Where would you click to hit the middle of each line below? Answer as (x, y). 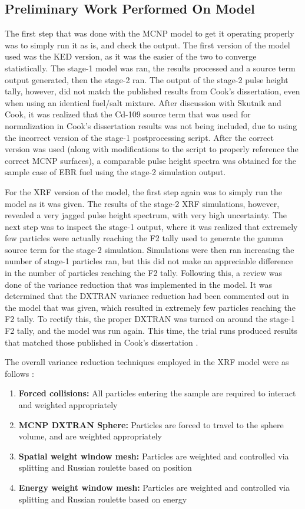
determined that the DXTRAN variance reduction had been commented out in (147, 296)
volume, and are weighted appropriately (90, 436)
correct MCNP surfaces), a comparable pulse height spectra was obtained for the (151, 160)
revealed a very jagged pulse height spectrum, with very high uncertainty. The (146, 215)
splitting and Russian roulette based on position (105, 467)
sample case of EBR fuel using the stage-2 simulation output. (115, 172)
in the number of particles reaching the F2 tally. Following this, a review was (143, 273)
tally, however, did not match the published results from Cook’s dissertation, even (152, 91)
